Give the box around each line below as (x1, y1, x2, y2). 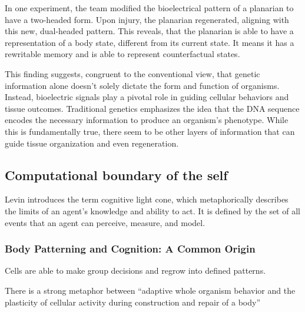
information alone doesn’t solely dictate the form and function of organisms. (5, 79, 280, 91)
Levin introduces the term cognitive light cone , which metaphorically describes (5, 193, 289, 205)
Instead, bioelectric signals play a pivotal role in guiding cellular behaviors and (5, 91, 289, 103)
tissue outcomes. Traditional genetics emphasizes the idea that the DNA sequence (5, 102, 300, 114)
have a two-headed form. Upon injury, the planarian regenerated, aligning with (5, 13, 289, 25)
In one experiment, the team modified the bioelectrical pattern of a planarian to (5, 2, 294, 14)
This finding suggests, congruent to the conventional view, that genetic (5, 67, 260, 79)
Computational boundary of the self (5, 165, 228, 184)
